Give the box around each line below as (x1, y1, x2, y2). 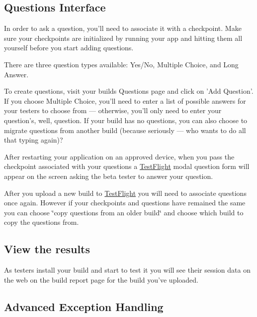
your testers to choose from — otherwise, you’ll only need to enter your (4, 105, 222, 116)
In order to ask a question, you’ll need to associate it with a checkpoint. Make (4, 23, 242, 33)
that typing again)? (4, 135, 63, 145)
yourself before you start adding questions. (4, 42, 134, 53)
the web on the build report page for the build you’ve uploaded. (4, 274, 199, 285)
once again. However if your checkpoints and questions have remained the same (4, 197, 246, 208)
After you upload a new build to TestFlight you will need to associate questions (4, 187, 247, 198)
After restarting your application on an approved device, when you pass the (4, 151, 235, 161)
